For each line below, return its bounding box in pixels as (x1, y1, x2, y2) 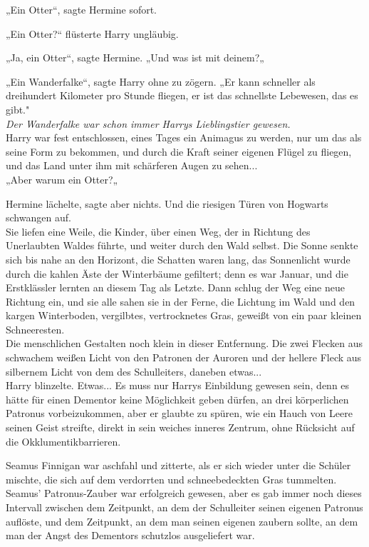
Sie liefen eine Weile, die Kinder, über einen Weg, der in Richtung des (6, 224, 311, 239)
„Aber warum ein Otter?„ (6, 171, 118, 186)
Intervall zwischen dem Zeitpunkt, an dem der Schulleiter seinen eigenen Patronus (6, 500, 363, 514)
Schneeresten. (6, 321, 65, 336)
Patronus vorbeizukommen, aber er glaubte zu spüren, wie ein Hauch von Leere (6, 406, 353, 421)
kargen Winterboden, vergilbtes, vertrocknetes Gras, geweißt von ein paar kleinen (6, 308, 362, 323)
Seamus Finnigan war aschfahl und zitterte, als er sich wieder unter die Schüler (6, 458, 351, 473)
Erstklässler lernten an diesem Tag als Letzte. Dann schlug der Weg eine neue (6, 280, 345, 295)
